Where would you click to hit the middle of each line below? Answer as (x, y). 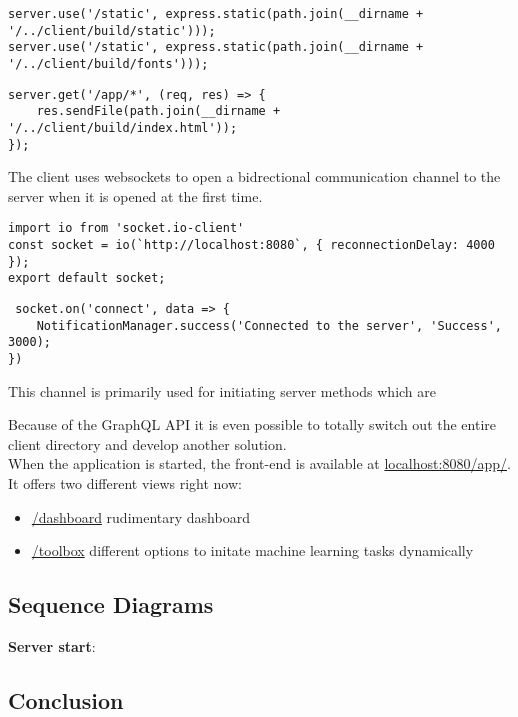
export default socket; (87, 278)
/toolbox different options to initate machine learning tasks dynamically (252, 550)
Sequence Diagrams (111, 604)
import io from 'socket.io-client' (126, 228)
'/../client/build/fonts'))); (108, 63)
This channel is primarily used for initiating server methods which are (222, 390)
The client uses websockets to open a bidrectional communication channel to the (254, 176)
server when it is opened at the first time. (135, 195)
